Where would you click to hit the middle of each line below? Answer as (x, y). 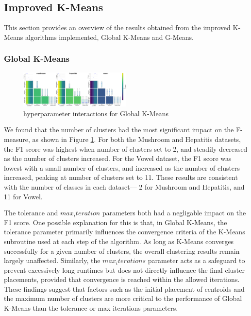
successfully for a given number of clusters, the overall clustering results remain (122, 251)
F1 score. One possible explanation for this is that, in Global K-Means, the (116, 222)
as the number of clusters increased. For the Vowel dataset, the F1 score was (118, 158)
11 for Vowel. (23, 196)
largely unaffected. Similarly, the (52, 260)
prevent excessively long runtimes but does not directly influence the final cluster (124, 270)
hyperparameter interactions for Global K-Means (96, 113)
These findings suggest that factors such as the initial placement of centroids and (124, 289)
